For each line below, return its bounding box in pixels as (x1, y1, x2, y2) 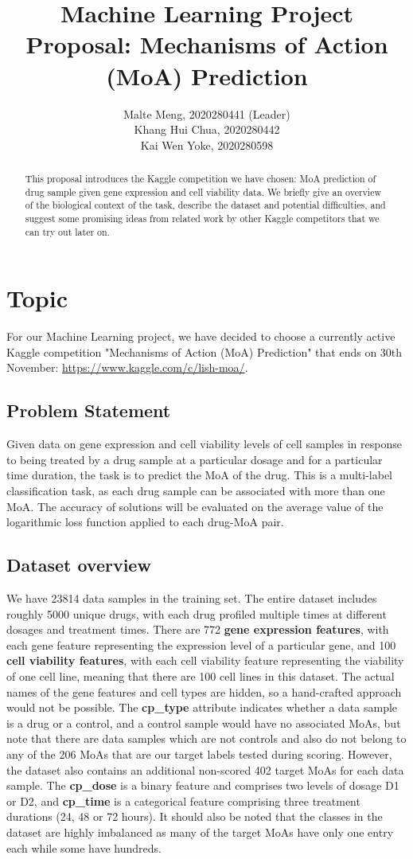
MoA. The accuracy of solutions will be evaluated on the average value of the (6, 498, 384, 514)
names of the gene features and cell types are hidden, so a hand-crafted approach (6, 683, 402, 700)
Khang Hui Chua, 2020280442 (134, 121, 280, 138)
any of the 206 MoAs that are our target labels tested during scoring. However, (6, 745, 392, 762)
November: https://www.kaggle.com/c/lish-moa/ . (6, 359, 248, 376)
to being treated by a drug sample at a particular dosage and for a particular (6, 451, 383, 467)
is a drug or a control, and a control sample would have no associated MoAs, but (6, 714, 401, 731)
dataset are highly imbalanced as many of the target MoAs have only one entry (6, 823, 394, 840)
